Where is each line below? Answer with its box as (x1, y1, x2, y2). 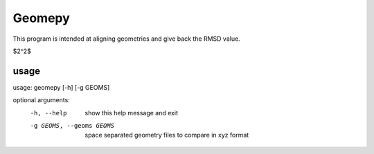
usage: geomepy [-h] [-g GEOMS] (12, 83, 110, 91)
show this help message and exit (84, 108, 178, 117)
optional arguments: (12, 96, 71, 104)
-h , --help (30, 109, 67, 117)
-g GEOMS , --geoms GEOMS (30, 122, 114, 130)
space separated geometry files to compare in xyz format (84, 131, 249, 139)
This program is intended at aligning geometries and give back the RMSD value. (12, 35, 240, 43)
